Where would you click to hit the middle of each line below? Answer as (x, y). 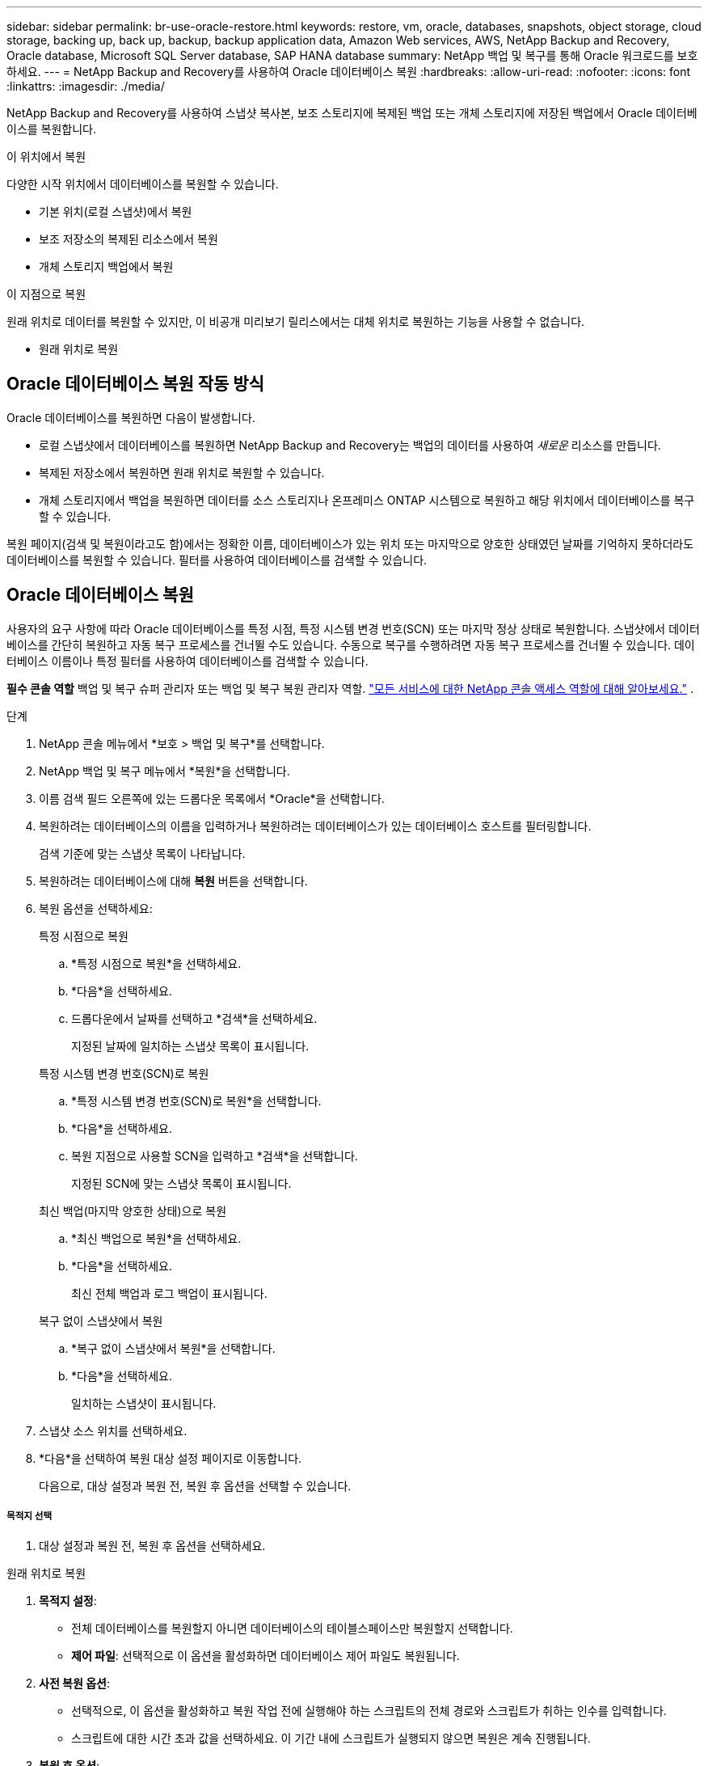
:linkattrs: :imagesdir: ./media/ (86, 86)
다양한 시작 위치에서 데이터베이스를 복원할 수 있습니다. (143, 184)
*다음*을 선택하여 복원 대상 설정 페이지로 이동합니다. (171, 1458)
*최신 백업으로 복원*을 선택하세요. (156, 1238)
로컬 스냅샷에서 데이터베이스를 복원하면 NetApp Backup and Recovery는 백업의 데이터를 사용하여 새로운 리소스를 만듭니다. (350, 445)
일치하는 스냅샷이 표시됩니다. (144, 1403)
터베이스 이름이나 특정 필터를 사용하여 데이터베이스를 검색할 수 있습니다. (188, 661)
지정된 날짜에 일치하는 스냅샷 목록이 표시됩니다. (190, 1046)
